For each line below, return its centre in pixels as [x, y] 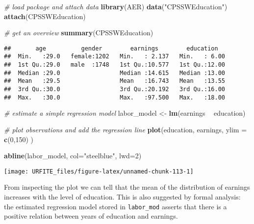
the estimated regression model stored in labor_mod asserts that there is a [115, 206]
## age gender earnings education [111, 48]
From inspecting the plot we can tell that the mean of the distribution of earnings [127, 187]
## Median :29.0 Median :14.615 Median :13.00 [115, 73]
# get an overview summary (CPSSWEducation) [79, 33]
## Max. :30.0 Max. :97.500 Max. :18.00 [115, 97]
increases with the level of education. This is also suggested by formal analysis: [122, 197]
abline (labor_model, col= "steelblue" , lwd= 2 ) [73, 156]
